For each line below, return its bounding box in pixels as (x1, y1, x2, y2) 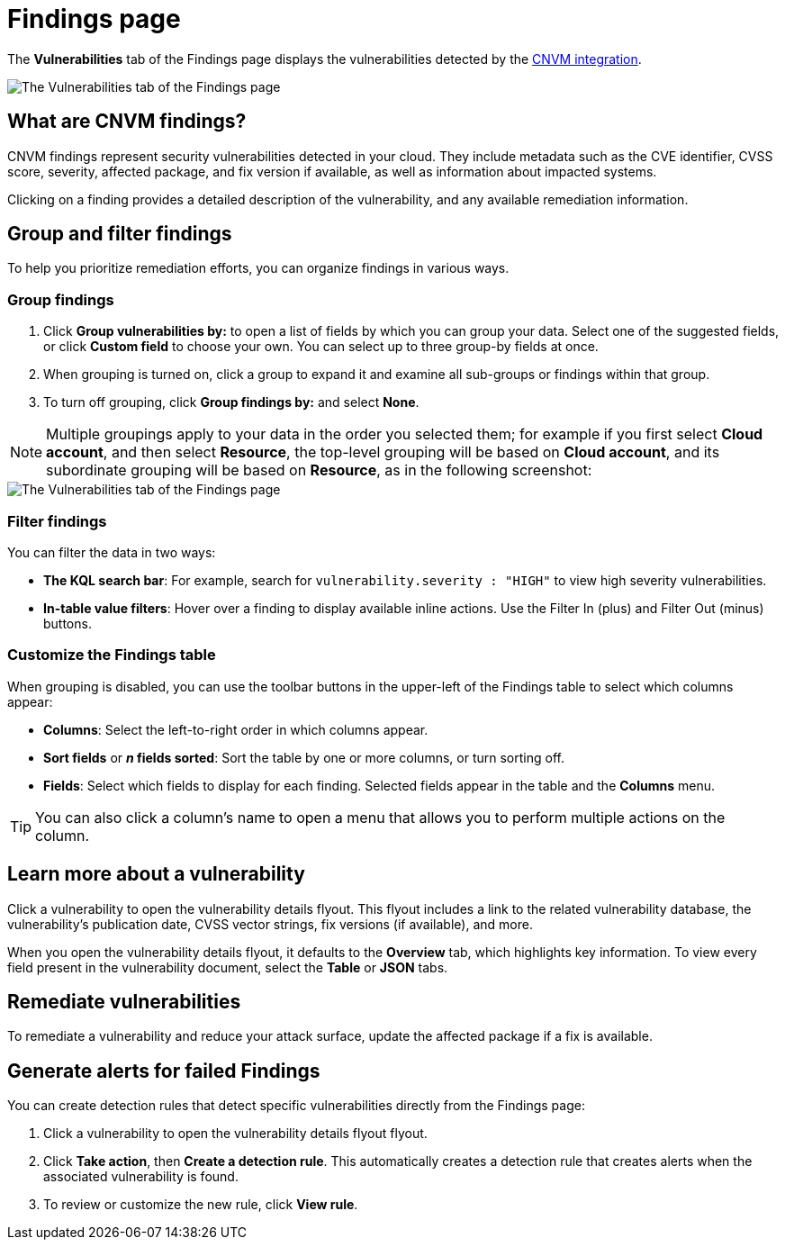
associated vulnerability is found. (43, 1169, 239, 1185)
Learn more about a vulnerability (7, 863, 305, 886)
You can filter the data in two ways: (7, 544, 216, 560)
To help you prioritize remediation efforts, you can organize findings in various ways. (7, 260, 510, 276)
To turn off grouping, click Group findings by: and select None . (43, 394, 420, 411)
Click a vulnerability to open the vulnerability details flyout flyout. (43, 1125, 428, 1142)
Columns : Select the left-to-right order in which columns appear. (43, 721, 429, 737)
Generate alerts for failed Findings (7, 1059, 320, 1082)
